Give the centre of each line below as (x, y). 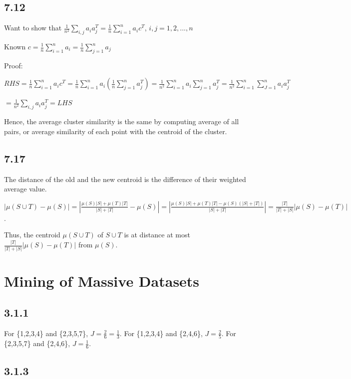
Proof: (13, 65)
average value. (25, 189)
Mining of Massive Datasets (102, 281)
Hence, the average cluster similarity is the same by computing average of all (122, 121)
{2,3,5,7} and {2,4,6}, (37, 343)
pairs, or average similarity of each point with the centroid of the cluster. (116, 131)
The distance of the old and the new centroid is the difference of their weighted (125, 179)
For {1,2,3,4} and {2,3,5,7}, (46, 333)
